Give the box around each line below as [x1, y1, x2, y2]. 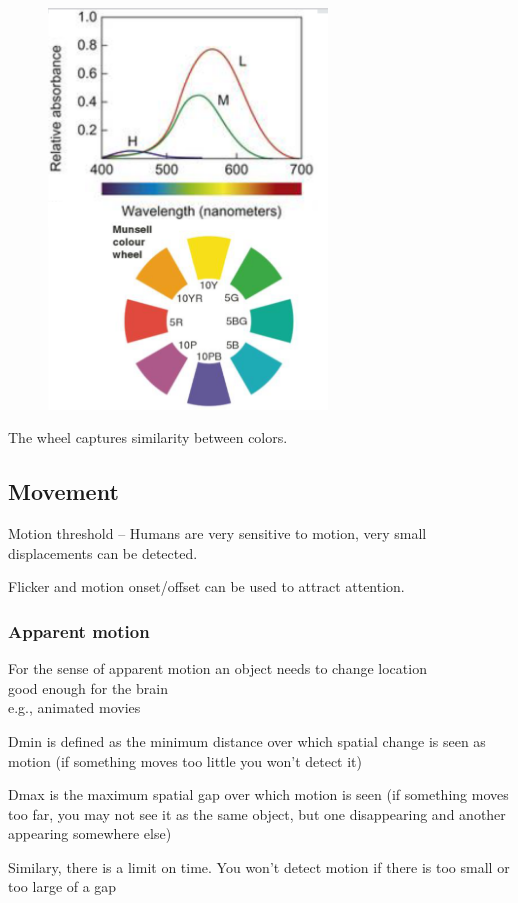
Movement [8, 476, 119, 507]
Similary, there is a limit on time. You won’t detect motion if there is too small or [8, 856, 510, 877]
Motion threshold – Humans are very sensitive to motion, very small [8, 523, 427, 544]
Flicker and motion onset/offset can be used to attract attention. [8, 576, 405, 597]
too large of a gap [8, 876, 117, 897]
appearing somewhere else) [8, 823, 172, 844]
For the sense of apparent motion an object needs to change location [8, 658, 427, 679]
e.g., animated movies [8, 697, 141, 718]
